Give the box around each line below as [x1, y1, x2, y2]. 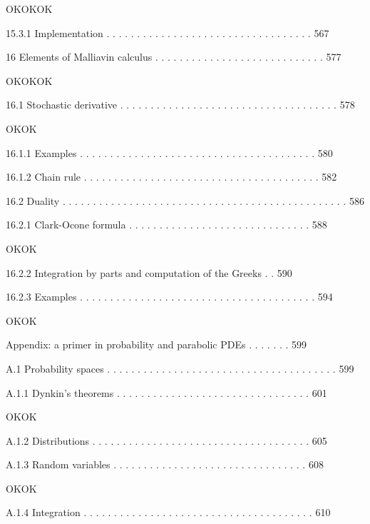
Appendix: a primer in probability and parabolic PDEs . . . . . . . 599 [6, 337, 307, 352]
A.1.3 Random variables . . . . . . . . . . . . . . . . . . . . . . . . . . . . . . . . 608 [6, 457, 324, 472]
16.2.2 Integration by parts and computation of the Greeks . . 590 [6, 265, 292, 280]
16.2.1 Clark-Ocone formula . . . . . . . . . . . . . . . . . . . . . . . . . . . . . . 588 [6, 217, 327, 232]
